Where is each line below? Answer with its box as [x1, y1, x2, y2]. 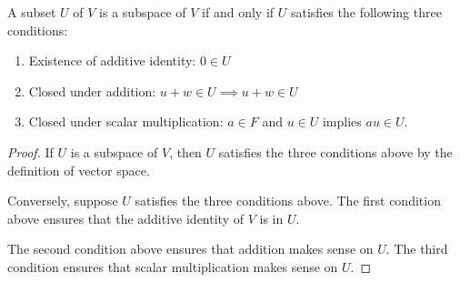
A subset [7, 3, 56, 21]
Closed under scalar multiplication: [28, 112, 224, 131]
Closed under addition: [28, 81, 156, 100]
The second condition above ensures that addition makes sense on [7, 239, 374, 258]
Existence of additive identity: [28, 51, 196, 70]
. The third [385, 239, 448, 258]
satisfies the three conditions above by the [218, 142, 453, 161]
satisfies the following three [290, 3, 442, 21]
